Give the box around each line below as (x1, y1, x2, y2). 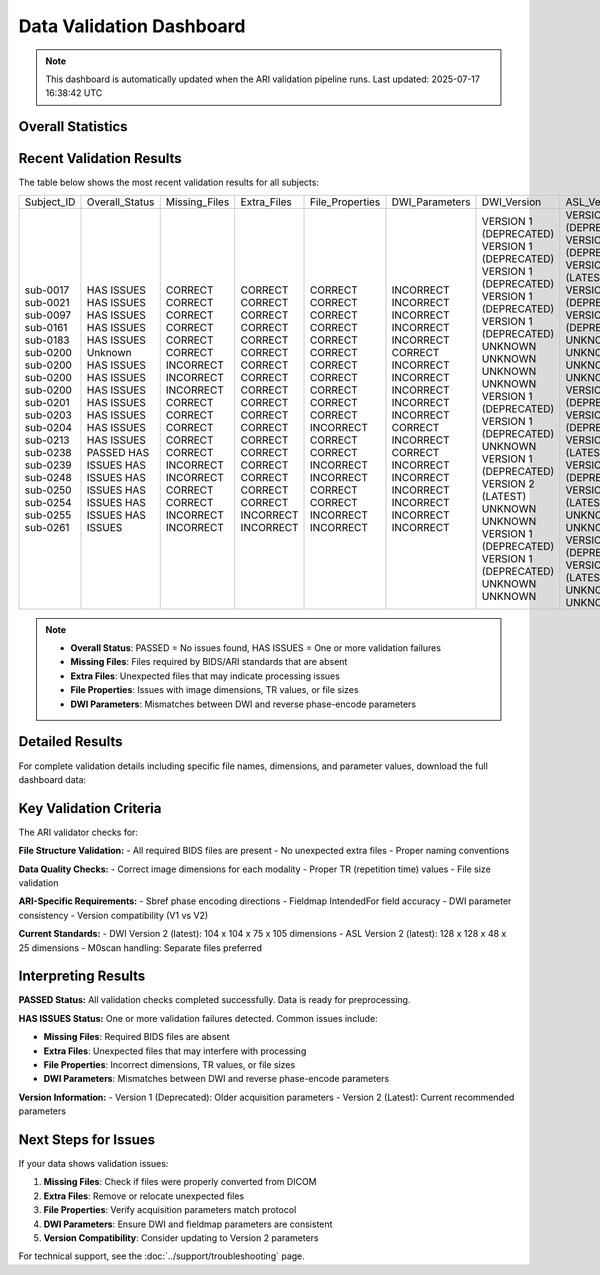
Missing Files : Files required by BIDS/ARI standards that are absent (70, 656, 348, 668)
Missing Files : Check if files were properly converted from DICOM (43, 1176, 317, 1188)
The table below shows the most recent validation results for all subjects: (18, 176, 320, 189)
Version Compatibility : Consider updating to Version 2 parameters (43, 1232, 319, 1244)
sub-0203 (24, 408, 72, 422)
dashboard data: (18, 773, 87, 785)
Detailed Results (18, 733, 123, 750)
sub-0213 (24, 433, 70, 447)
